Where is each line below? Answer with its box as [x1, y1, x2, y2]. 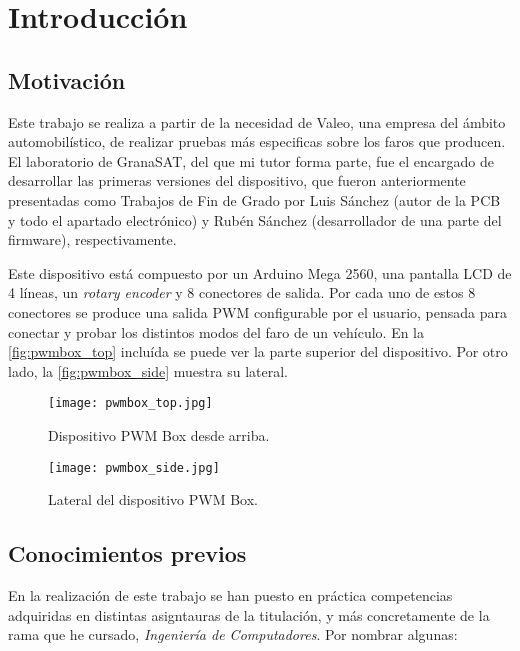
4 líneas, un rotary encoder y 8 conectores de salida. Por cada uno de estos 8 [8, 282, 476, 303]
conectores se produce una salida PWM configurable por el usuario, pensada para [8, 301, 508, 322]
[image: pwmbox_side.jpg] [48, 460, 220, 475]
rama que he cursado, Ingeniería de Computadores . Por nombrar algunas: [8, 624, 458, 645]
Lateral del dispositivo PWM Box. [48, 489, 259, 510]
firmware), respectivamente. [8, 229, 177, 250]
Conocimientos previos [8, 538, 247, 569]
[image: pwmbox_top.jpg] [48, 396, 213, 411]
